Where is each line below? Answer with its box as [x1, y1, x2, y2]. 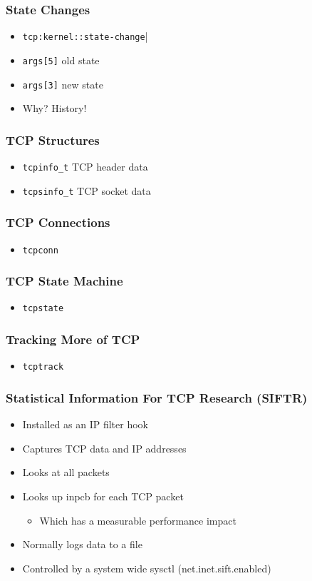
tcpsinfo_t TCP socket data [22, 183, 151, 198]
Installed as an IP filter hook [22, 417, 148, 432]
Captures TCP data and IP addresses [22, 440, 187, 455]
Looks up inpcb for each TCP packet [22, 488, 184, 503]
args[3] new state [22, 76, 103, 91]
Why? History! [22, 101, 87, 116]
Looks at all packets [22, 465, 110, 480]
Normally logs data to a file [22, 537, 142, 552]
